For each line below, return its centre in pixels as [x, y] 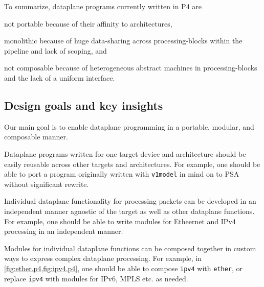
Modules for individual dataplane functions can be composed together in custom [130, 248]
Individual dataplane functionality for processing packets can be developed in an [130, 201]
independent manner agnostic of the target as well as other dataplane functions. [129, 211]
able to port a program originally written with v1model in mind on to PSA [122, 174]
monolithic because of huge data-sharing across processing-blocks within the [123, 41]
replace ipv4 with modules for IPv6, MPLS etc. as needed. [96, 278]
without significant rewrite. [47, 184]
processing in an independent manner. [64, 231]
